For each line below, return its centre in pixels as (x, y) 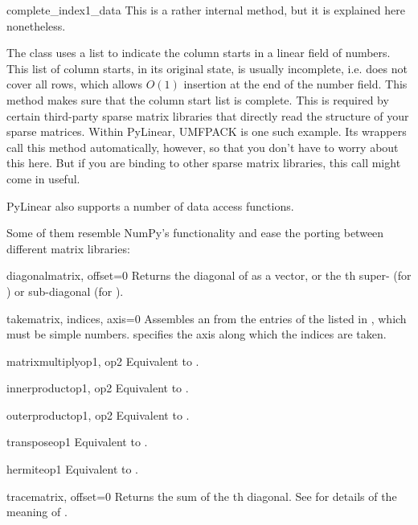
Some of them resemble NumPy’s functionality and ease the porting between (195, 233)
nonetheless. (36, 25)
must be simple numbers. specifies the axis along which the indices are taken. (197, 334)
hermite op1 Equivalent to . (72, 469)
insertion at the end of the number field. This (295, 84)
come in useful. (43, 178)
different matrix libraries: (68, 248)
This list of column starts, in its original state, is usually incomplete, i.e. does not (207, 68)
